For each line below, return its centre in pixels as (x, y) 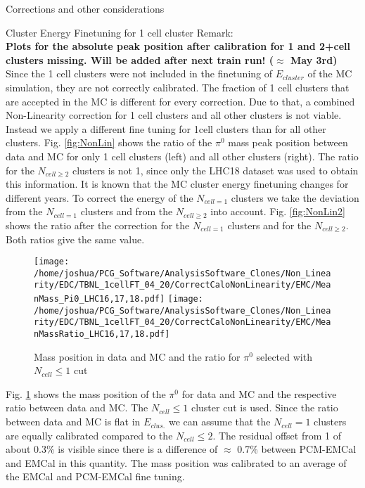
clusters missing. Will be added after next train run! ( (140, 59)
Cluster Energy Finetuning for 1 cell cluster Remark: (120, 32)
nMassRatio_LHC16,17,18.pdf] (102, 334)
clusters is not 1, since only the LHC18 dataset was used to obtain (215, 170)
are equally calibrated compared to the (89, 435)
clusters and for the (269, 225)
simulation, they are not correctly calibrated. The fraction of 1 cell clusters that (178, 87)
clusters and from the (127, 211)
